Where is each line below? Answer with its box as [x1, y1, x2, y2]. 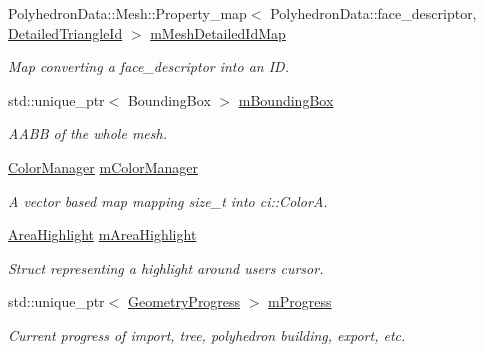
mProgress [268, 291, 332, 312]
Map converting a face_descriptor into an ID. [8, 56, 289, 77]
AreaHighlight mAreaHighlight [8, 224, 197, 245]
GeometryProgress [127, 291, 241, 312]
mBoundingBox [238, 89, 334, 110]
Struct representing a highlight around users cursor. [8, 257, 324, 278]
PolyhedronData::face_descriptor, [270, 3, 477, 23]
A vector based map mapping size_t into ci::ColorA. [8, 190, 328, 211]
